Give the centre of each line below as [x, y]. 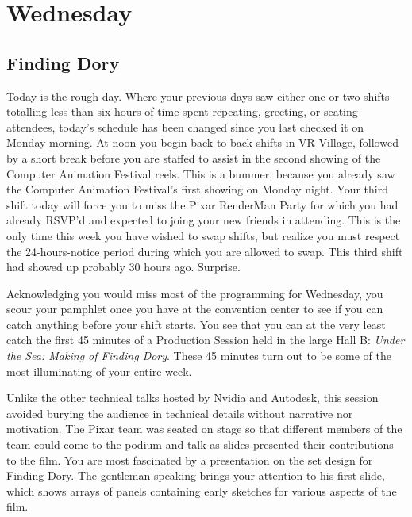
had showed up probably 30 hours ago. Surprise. [123, 267]
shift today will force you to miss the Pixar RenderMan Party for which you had [202, 204]
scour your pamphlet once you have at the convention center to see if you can [195, 309]
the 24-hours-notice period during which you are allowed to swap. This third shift [205, 251]
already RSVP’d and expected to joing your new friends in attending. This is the [204, 220]
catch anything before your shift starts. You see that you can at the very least [196, 324]
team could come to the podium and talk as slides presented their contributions [200, 444]
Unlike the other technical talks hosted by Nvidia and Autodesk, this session [193, 398]
